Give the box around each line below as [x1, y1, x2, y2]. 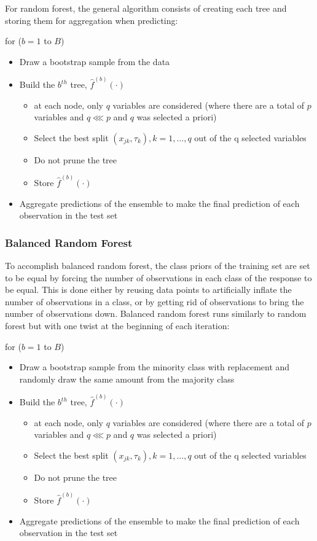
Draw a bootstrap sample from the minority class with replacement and [19, 360, 290, 373]
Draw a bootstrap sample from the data [19, 55, 170, 68]
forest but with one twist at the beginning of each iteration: [5, 319, 230, 332]
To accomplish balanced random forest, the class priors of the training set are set [5, 259, 310, 272]
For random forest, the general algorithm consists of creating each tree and [5, 2, 287, 14]
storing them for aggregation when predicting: [5, 14, 178, 26]
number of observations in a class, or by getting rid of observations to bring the [5, 295, 304, 308]
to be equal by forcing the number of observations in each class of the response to [5, 271, 312, 284]
